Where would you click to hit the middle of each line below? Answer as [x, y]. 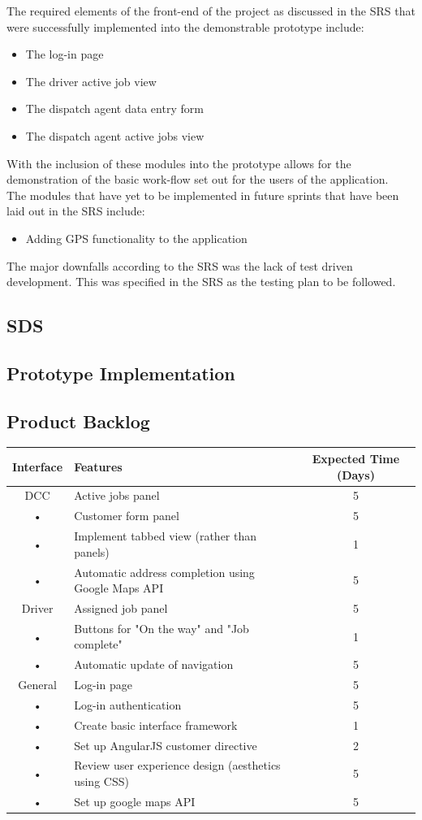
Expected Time [356, 458]
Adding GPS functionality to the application [136, 238]
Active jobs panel [117, 495]
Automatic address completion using [164, 572]
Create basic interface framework [156, 725]
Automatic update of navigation [154, 664]
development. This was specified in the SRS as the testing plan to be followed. [201, 282]
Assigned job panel [121, 607]
